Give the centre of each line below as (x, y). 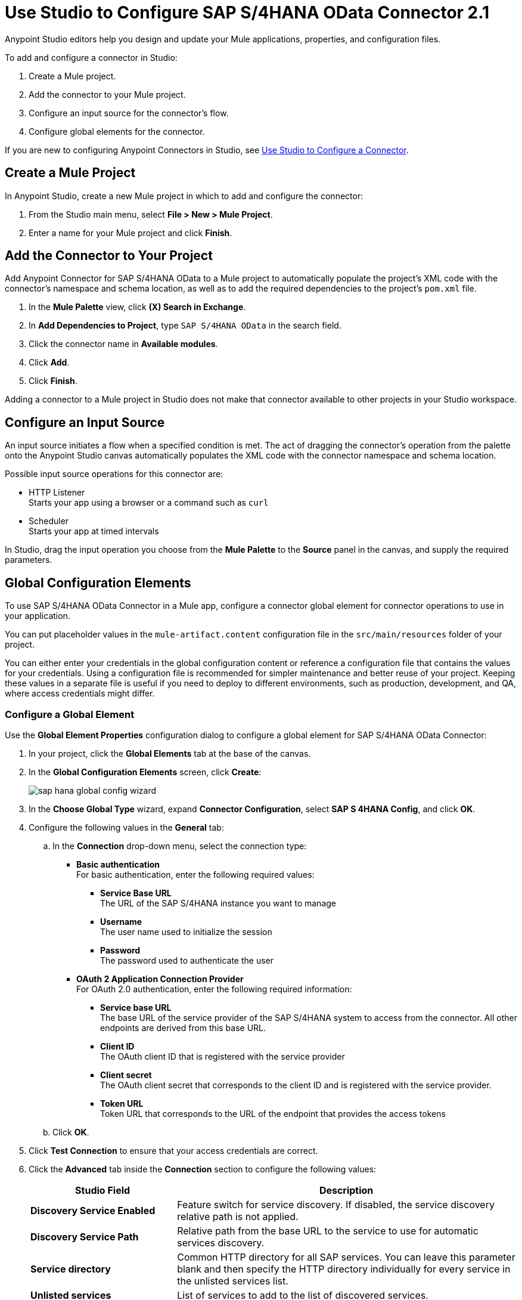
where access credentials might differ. (80, 694)
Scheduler (49, 521)
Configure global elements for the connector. (117, 131)
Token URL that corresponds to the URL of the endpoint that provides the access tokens (273, 1113)
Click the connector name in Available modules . (123, 344)
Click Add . (49, 363)
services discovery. (221, 1242)
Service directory (71, 1269)
